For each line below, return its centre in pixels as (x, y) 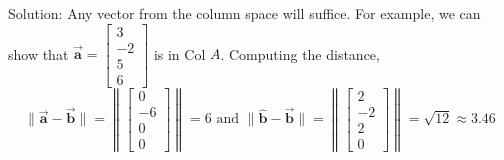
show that (38, 53)
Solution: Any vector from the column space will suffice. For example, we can (244, 13)
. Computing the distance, (300, 53)
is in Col (179, 53)
